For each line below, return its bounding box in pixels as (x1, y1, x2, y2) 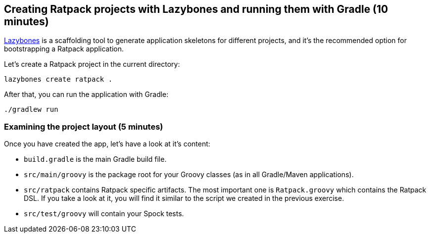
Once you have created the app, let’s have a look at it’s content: (4, 140, 210, 148)
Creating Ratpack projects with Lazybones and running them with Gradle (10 (4, 3, 388, 15)
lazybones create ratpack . (4, 75, 113, 84)
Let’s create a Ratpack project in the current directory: (4, 60, 180, 69)
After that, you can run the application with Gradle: (4, 90, 169, 99)
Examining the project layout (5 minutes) (4, 121, 163, 132)
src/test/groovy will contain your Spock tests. (24, 209, 184, 218)
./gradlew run (4, 105, 58, 114)
